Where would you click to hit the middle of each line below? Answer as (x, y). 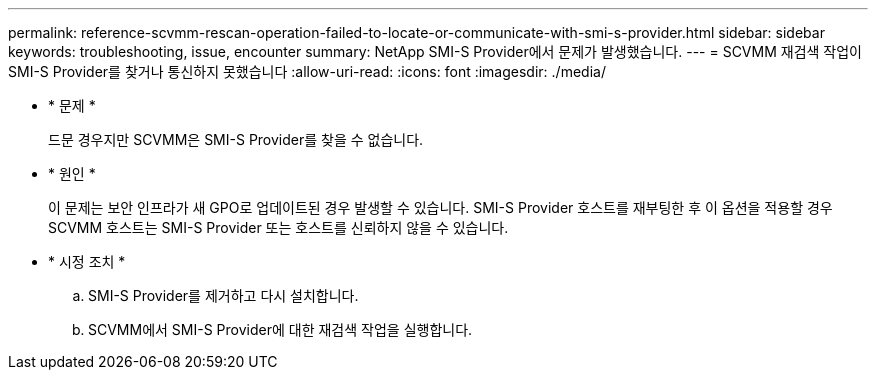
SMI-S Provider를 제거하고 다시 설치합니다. (223, 295)
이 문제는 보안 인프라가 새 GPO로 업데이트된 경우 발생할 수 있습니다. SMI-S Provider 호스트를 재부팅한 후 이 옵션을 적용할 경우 (440, 207)
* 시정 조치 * (87, 261)
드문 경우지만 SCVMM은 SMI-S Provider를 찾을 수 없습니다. (236, 139)
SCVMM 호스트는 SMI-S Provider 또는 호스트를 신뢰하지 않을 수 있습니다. (278, 227)
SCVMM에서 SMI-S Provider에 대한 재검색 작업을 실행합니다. (280, 329)
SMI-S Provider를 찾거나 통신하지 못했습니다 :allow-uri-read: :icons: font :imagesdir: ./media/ (307, 71)
